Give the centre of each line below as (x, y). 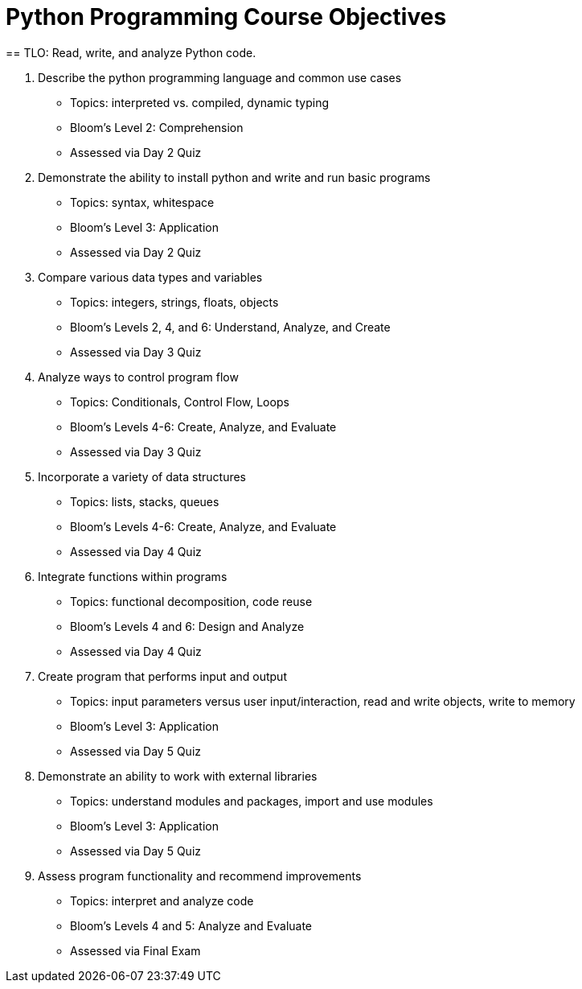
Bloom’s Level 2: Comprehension (157, 127)
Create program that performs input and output (162, 676)
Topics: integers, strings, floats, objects (174, 302)
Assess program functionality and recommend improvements (200, 876)
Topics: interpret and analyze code (162, 900)
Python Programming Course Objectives (226, 17)
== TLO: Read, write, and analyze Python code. (131, 52)
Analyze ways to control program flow (138, 377)
